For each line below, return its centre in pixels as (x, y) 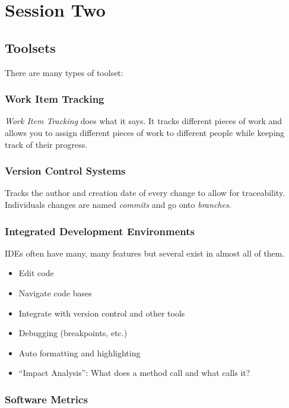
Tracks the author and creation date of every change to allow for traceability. (145, 193)
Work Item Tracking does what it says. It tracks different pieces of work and (144, 121)
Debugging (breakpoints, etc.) (73, 333)
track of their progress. (46, 144)
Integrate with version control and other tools (102, 313)
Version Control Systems (65, 171)
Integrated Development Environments (100, 231)
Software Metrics (46, 399)
